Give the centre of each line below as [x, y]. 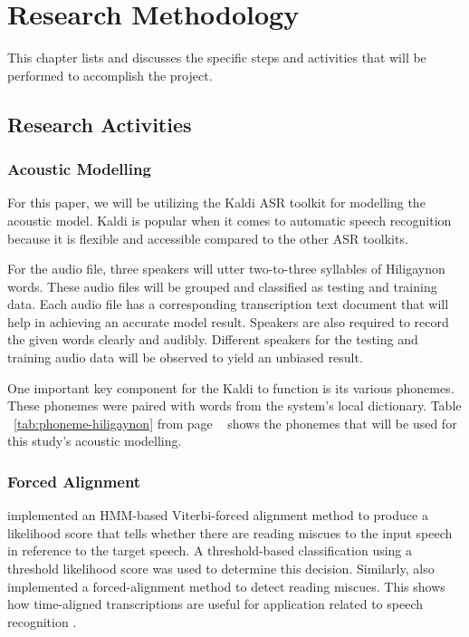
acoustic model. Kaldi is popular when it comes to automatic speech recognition [230, 220]
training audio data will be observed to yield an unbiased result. [185, 357]
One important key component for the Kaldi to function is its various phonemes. [231, 387]
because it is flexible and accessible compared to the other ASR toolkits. [208, 238]
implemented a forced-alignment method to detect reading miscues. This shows [226, 586]
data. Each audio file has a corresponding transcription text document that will [228, 304]
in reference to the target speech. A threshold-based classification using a [210, 550]
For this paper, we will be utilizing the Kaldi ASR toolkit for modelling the [216, 203]
